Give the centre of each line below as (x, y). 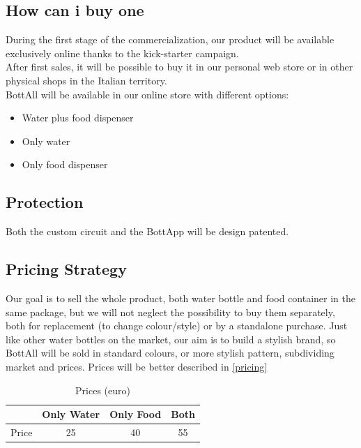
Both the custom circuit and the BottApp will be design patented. (147, 231)
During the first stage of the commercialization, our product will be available (170, 39)
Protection (45, 202)
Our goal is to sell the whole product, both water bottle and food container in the (181, 298)
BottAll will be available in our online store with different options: (147, 94)
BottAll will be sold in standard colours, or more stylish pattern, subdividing (170, 353)
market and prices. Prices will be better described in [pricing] (137, 366)
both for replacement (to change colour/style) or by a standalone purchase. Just (177, 326)
